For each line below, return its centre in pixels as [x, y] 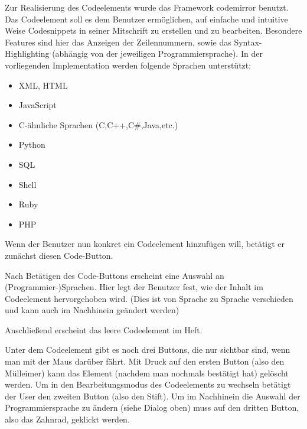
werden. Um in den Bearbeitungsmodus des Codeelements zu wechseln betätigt [148, 384]
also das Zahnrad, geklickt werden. [67, 419]
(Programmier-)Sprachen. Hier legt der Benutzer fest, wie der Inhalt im [134, 287]
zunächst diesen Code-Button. [59, 255]
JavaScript [37, 105]
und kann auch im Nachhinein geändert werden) [92, 310]
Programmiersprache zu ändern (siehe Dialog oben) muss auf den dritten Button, [152, 407]
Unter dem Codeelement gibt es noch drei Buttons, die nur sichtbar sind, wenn [148, 350]
